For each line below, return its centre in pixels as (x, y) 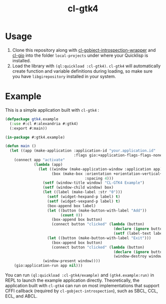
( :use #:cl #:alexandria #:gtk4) (44, 124)
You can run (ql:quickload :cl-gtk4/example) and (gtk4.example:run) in (80, 275)
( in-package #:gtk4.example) (35, 137)
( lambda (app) (48, 164)
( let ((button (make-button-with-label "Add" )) (97, 211)
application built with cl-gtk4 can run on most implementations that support (82, 285)
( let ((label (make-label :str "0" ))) (83, 192)
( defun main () (21, 146)
